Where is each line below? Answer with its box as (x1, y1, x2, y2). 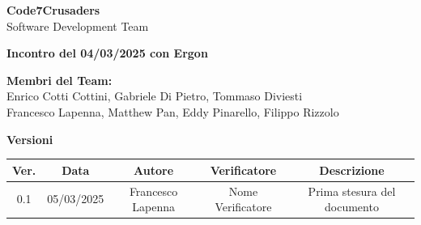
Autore (134, 161, 174, 178)
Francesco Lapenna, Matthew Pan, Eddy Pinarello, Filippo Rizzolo (6, 103, 339, 120)
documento (325, 198, 379, 215)
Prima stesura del (308, 182, 396, 199)
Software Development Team (6, 17, 149, 34)
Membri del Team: (6, 71, 113, 88)
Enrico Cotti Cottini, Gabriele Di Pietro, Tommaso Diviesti (6, 87, 303, 104)
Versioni (6, 130, 53, 147)
